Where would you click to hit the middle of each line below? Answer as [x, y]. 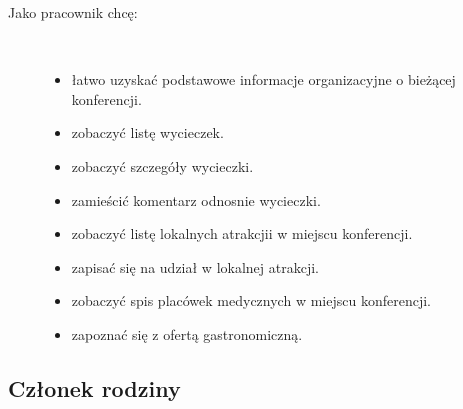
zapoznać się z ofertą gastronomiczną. [187, 333]
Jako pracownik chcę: [73, 12]
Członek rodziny [94, 387]
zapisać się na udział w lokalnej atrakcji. [195, 266]
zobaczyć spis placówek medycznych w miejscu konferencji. [251, 300]
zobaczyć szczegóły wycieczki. [162, 165]
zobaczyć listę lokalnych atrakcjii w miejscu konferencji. [242, 233]
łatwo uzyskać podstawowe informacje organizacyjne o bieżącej [263, 79]
